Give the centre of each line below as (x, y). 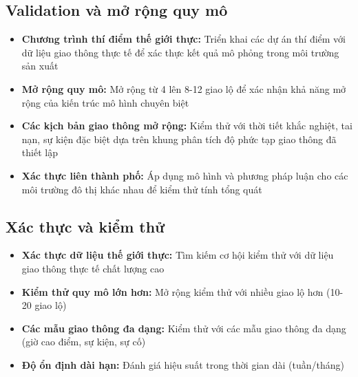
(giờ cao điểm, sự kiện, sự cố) (84, 342)
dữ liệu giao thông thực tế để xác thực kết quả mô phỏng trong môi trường (180, 52)
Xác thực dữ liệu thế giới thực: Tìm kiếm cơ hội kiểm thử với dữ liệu (178, 255)
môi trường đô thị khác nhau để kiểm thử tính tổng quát (142, 189)
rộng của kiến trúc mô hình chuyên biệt (105, 102)
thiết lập (40, 152)
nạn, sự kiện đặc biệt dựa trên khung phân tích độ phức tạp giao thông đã (179, 139)
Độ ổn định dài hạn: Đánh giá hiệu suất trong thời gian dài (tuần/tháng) (183, 364)
